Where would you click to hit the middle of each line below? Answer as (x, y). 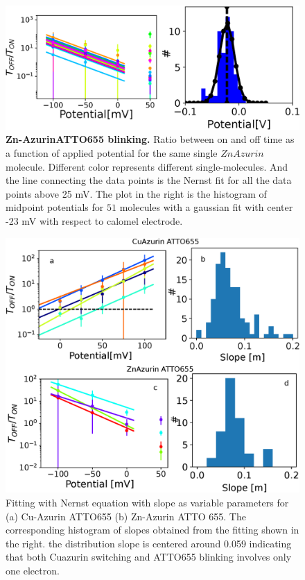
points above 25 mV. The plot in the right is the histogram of (136, 193)
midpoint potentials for (55, 207)
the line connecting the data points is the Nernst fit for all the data (149, 180)
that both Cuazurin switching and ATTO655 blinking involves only (149, 557)
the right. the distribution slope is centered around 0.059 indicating (149, 543)
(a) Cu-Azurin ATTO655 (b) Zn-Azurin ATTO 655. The (126, 516)
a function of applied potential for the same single (112, 153)
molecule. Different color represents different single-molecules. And (147, 166)
